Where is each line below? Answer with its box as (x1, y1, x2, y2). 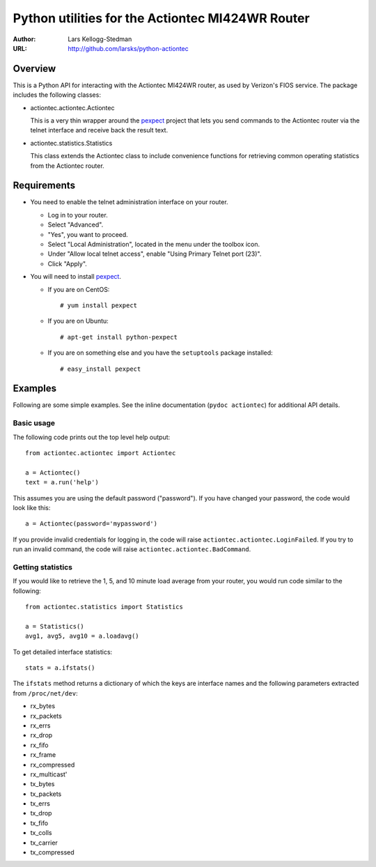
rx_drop (30, 731, 53, 739)
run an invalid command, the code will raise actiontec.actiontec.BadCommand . (13, 545, 251, 553)
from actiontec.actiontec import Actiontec (25, 450, 176, 456)
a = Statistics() (25, 622, 84, 630)
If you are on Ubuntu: (47, 317, 109, 325)
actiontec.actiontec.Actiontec (30, 103, 115, 112)
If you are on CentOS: (47, 285, 110, 293)
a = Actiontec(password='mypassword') (25, 520, 158, 528)
